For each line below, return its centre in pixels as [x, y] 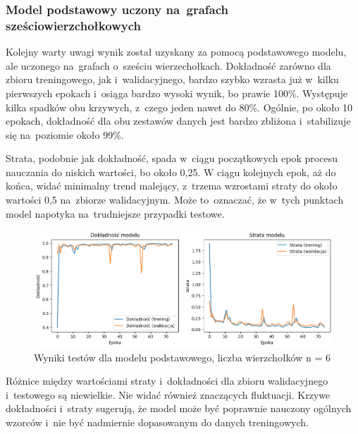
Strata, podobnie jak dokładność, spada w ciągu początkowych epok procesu [172, 158]
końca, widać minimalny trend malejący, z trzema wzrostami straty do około [172, 186]
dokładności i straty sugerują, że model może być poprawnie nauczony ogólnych [179, 408]
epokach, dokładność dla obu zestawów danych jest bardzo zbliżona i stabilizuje [178, 121]
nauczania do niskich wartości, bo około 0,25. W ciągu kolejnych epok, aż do [171, 172]
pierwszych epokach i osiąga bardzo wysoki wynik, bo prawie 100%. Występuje [177, 93]
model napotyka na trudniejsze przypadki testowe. [115, 213]
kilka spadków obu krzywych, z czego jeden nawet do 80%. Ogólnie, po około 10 [179, 107]
